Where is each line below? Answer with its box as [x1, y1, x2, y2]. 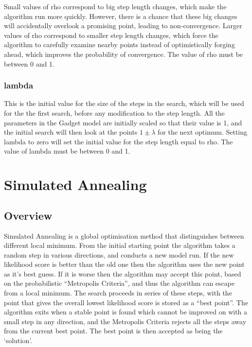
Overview [4, 208, 53, 223]
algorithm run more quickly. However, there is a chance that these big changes [4, 11, 237, 21]
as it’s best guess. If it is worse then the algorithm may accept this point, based [4, 268, 241, 278]
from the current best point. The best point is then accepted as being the [4, 326, 223, 336]
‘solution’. [4, 335, 33, 346]
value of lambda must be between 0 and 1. [4, 146, 130, 156]
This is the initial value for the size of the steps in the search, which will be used [4, 98, 244, 108]
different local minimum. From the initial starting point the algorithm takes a [4, 240, 235, 250]
